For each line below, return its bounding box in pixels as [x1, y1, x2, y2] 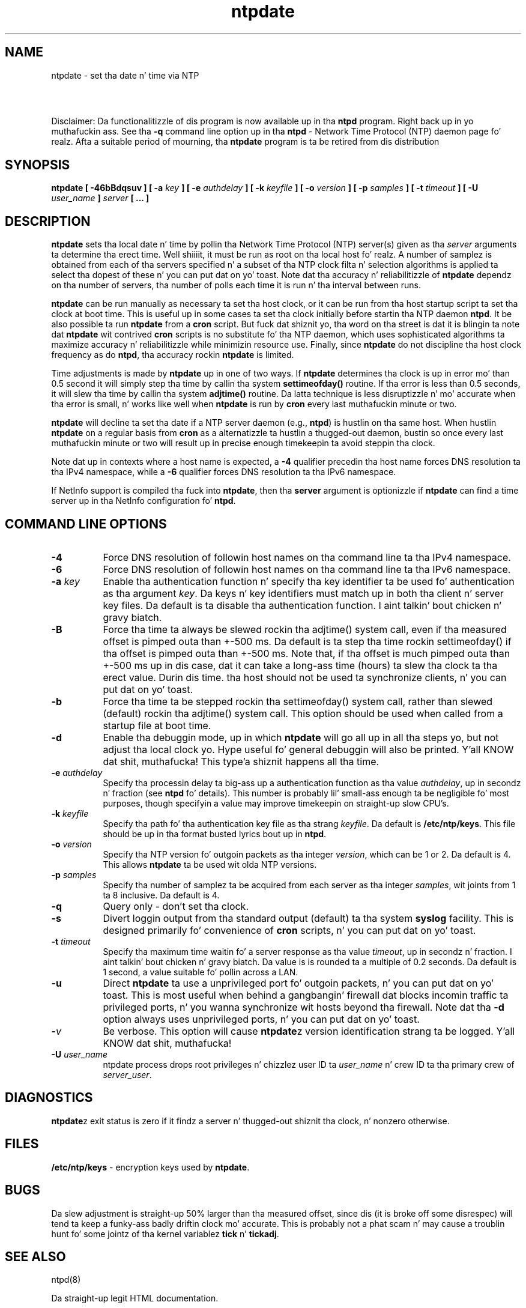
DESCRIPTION [5, 213, 91, 229]
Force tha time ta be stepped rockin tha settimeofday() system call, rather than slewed [103, 695, 493, 707]
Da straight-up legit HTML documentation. [51, 1293, 219, 1304]
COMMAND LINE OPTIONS [5, 516, 167, 531]
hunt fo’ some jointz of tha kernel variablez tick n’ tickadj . [51, 1228, 279, 1239]
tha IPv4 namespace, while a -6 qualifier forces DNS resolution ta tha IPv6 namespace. [51, 467, 396, 477]
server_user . [103, 1069, 152, 1080]
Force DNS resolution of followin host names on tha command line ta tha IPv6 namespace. [103, 563, 511, 575]
